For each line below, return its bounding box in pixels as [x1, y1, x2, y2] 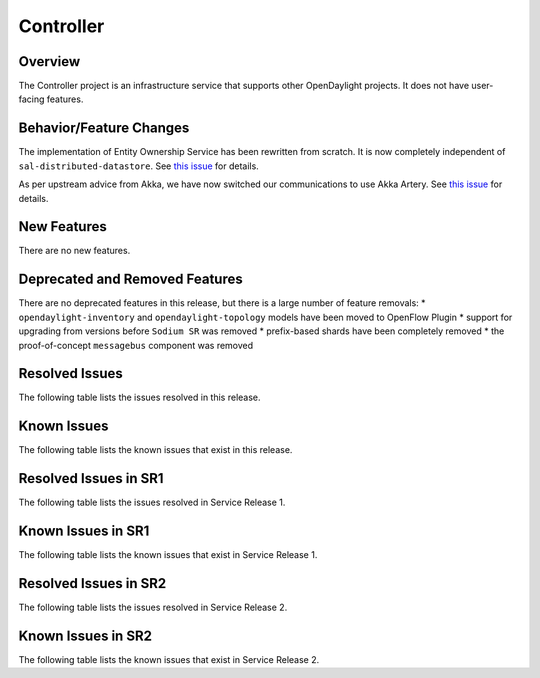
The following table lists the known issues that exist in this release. [18, 444, 293, 456]
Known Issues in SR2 [18, 627, 152, 644]
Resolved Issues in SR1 [18, 470, 164, 487]
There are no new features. [18, 245, 131, 257]
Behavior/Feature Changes [18, 120, 190, 137]
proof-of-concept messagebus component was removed [18, 339, 254, 351]
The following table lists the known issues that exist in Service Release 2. [18, 653, 320, 665]
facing [18, 93, 45, 105]
